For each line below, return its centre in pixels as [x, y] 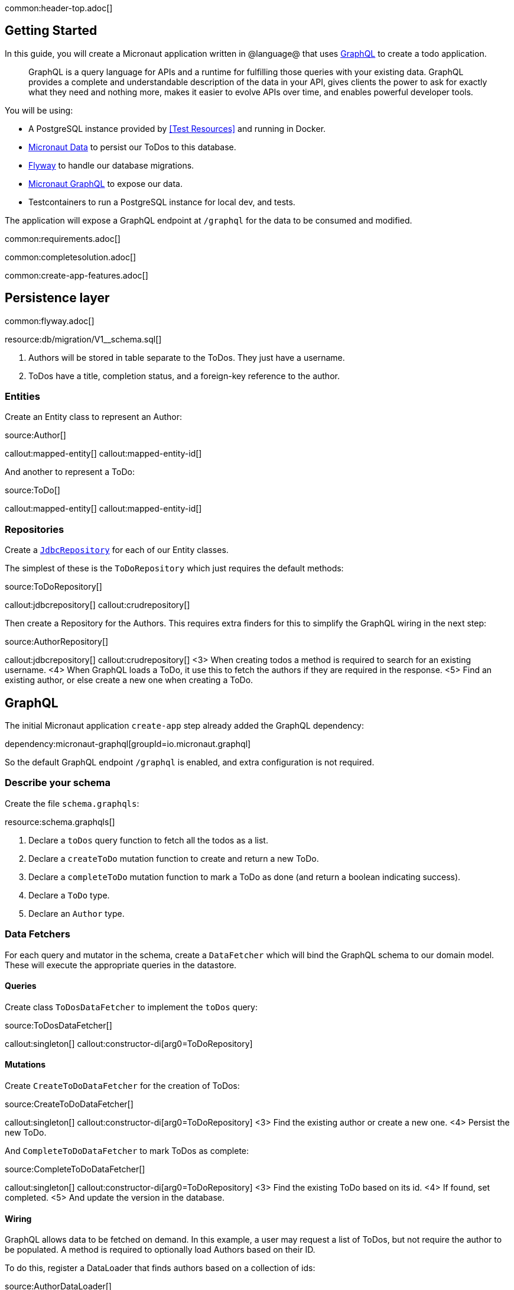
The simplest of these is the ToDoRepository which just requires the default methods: [174, 568]
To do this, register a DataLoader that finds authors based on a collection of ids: [160, 1268]
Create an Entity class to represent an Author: [93, 417]
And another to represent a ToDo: [70, 472]
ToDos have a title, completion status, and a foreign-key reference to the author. [184, 376]
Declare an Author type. [77, 913]
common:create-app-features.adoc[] [77, 275]
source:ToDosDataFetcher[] [58, 1025]
